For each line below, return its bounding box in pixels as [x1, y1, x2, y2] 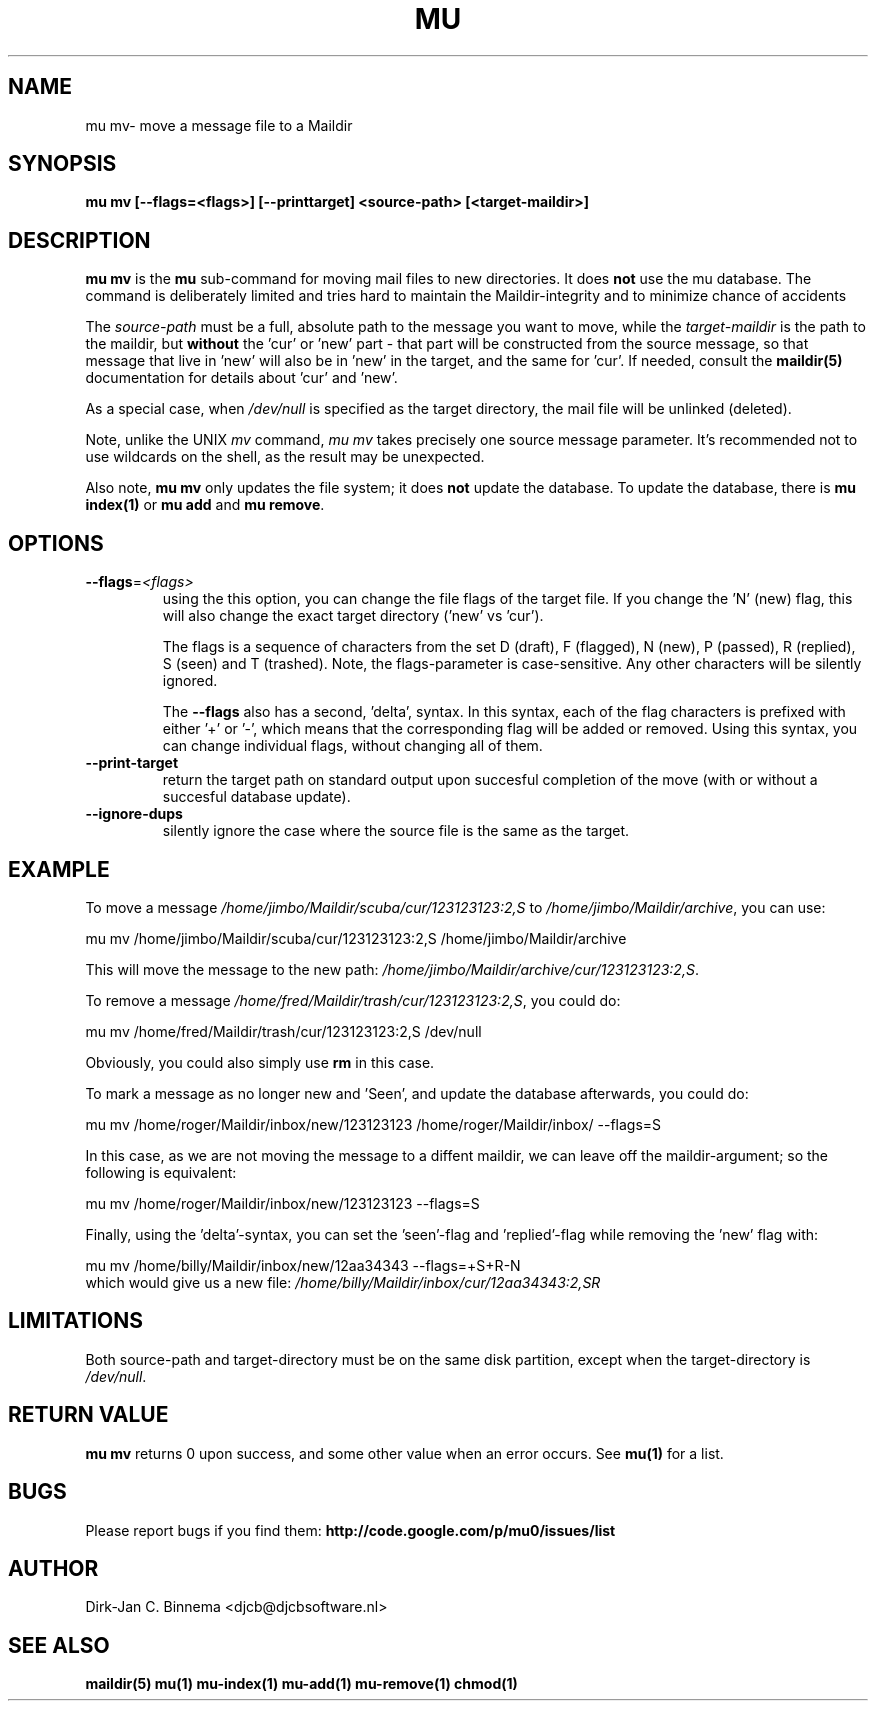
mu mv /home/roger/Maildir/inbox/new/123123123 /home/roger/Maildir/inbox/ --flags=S [85, 1115, 662, 1133]
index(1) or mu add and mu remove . [85, 496, 325, 514]
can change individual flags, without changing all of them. [162, 737, 543, 755]
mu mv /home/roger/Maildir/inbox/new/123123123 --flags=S [85, 1194, 480, 1212]
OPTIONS [8, 530, 104, 556]
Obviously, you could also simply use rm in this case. [85, 1053, 435, 1071]
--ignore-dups [85, 805, 183, 823]
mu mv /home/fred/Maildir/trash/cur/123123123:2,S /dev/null [85, 1022, 482, 1040]
